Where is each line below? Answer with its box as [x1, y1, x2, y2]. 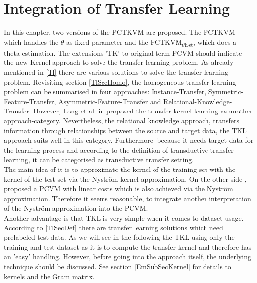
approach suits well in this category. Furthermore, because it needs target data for [4, 135, 254, 145]
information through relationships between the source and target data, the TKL [4, 125, 247, 135]
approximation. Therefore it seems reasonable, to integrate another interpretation [4, 193, 251, 203]
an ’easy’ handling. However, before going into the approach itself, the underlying [4, 251, 251, 262]
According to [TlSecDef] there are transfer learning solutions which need [4, 222, 223, 232]
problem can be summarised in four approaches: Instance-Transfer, [4, 86, 206, 97]
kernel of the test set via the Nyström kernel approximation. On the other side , [4, 173, 247, 184]
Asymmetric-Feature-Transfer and [58, 96, 161, 106]
